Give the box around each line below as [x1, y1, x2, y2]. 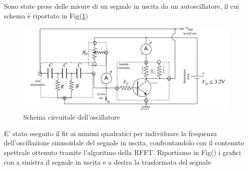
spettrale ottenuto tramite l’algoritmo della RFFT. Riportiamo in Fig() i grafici [4, 147, 241, 157]
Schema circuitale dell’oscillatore [23, 112, 120, 122]
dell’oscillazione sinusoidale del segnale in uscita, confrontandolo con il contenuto [4, 138, 244, 148]
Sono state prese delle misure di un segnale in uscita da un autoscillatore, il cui [4, 1, 239, 11]
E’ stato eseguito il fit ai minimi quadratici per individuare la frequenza [4, 128, 217, 138]
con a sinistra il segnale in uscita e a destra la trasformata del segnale [4, 156, 211, 167]
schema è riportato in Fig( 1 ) [4, 10, 88, 20]
